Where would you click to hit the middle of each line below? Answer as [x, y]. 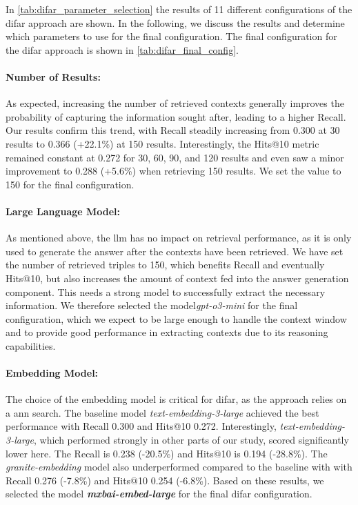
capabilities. [31, 345]
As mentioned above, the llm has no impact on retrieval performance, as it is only [179, 238]
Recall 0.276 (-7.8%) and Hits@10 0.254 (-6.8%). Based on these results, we [165, 480]
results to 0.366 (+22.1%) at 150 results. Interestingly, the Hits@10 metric [162, 143]
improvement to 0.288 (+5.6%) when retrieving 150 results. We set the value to [173, 171]
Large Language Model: [63, 211]
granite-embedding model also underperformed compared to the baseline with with [179, 467]
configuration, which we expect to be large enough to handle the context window [176, 318]
